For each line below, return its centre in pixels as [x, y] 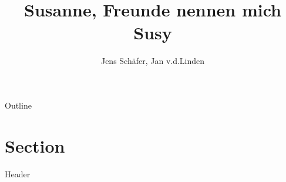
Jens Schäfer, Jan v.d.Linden [153, 61]
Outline [18, 105]
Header [18, 173]
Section [35, 145]
